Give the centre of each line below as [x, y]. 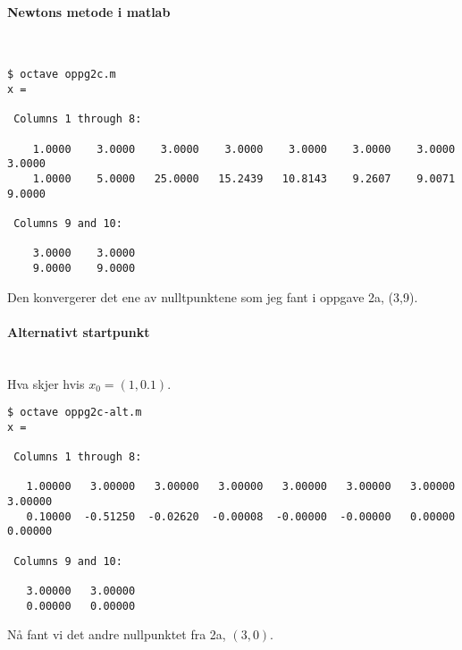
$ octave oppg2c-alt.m [75, 413]
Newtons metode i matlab [89, 11]
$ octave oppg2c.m [62, 75]
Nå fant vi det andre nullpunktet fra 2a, [117, 634]
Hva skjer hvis [46, 383]
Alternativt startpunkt [79, 331]
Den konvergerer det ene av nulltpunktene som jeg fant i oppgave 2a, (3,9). [213, 296]
